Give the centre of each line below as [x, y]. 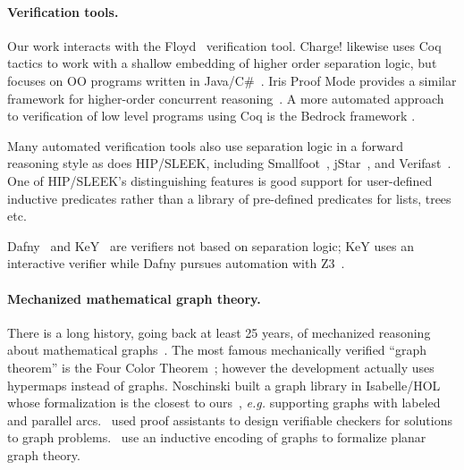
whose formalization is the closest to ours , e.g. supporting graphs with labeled [224, 403]
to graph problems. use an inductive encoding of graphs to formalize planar [217, 437]
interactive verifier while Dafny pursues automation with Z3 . [176, 263]
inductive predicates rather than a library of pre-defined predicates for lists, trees [229, 198]
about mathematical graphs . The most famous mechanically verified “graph [217, 350]
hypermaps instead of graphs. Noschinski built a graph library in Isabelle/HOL [224, 385]
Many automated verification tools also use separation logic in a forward [206, 145]
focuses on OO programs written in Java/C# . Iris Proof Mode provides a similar [232, 80]
